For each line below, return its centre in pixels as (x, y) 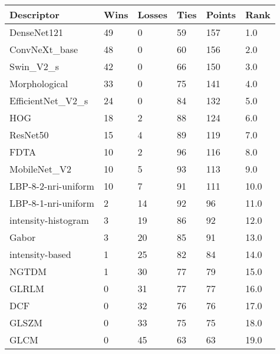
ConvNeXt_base (44, 49)
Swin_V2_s (34, 66)
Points (221, 14)
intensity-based (40, 254)
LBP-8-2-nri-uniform (52, 186)
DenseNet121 (36, 32)
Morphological (39, 83)
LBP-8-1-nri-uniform (52, 203)
